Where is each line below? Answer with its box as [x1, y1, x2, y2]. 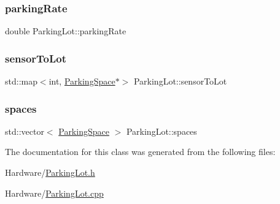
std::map [5, 75, 37, 88]
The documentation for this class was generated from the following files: [5, 145, 276, 158]
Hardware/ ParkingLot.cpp [5, 186, 104, 199]
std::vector [5, 124, 44, 137]
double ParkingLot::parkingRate [5, 25, 126, 37]
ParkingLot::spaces [126, 124, 197, 137]
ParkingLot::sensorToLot [133, 75, 227, 88]
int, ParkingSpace [49, 75, 115, 88]
